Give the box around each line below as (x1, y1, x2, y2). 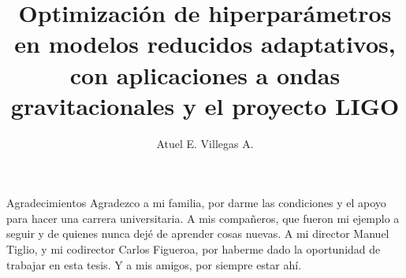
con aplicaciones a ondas (69, 58, 341, 91)
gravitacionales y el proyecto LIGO (10, 89, 400, 121)
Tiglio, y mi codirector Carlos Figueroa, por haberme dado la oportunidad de (6, 241, 381, 258)
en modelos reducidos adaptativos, (14, 28, 396, 60)
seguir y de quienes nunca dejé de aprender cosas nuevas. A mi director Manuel (6, 225, 389, 242)
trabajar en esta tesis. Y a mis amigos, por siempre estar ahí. (6, 256, 302, 272)
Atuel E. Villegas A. (156, 135, 254, 151)
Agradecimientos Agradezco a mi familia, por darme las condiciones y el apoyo (6, 195, 386, 211)
